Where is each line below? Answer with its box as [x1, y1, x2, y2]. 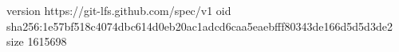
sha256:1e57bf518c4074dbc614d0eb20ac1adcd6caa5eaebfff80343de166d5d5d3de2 [6, 17, 393, 34]
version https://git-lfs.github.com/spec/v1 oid [6, 2, 231, 18]
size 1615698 [6, 33, 67, 50]
